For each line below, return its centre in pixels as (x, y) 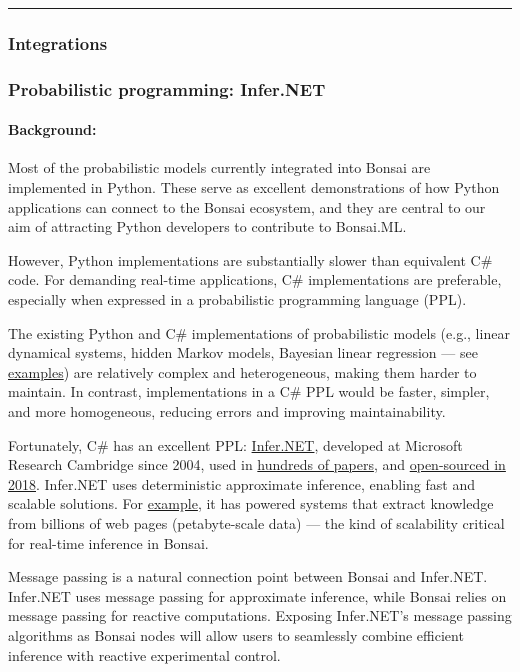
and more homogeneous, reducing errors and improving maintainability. (227, 411)
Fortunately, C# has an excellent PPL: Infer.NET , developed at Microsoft (235, 444)
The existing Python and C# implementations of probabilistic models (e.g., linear (259, 332)
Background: (52, 129)
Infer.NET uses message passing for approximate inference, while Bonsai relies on (257, 595)
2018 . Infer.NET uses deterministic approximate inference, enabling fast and (241, 483)
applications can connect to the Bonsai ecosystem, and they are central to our (247, 206)
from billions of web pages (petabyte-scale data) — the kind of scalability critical (256, 522)
